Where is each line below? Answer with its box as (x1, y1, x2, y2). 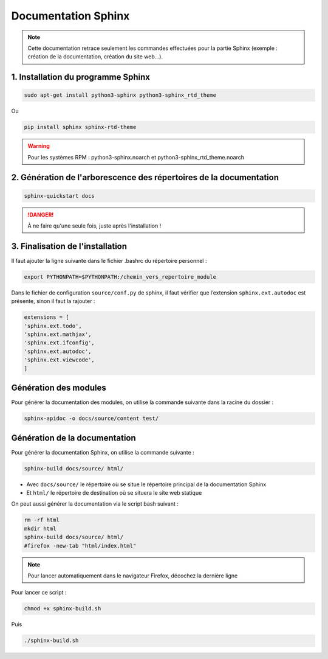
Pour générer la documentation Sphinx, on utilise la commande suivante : (11, 448, 194, 456)
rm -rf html (24, 517, 60, 523)
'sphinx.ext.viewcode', (24, 357, 95, 363)
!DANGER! (27, 211, 54, 218)
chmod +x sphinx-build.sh (24, 605, 101, 612)
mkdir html (24, 525, 56, 532)
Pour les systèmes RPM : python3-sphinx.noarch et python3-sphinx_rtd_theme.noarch (27, 153, 245, 161)
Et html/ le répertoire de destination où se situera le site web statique (26, 489, 202, 496)
